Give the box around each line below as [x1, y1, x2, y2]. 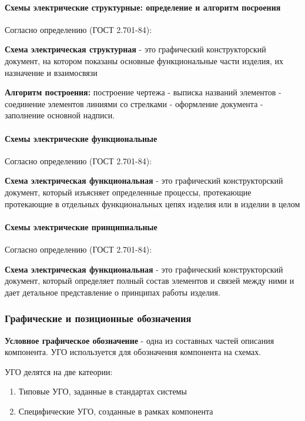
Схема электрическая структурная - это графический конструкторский [5, 43, 266, 55]
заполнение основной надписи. [5, 109, 115, 121]
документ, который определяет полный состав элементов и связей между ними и [5, 274, 294, 287]
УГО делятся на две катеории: [5, 365, 113, 377]
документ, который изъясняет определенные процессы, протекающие [5, 185, 252, 198]
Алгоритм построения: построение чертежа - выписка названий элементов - [5, 86, 281, 98]
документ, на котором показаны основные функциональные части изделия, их [5, 54, 284, 67]
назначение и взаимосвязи [5, 66, 98, 78]
